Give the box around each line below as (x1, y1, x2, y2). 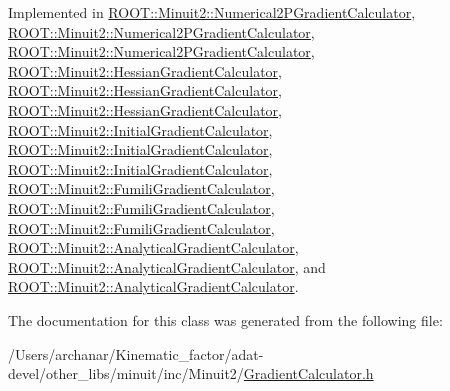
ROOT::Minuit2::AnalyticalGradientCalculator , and (8, 256, 326, 277)
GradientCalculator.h (243, 363, 374, 384)
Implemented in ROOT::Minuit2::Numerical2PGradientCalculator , (8, 2, 416, 22)
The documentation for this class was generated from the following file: (8, 309, 443, 330)
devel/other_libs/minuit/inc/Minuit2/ (8, 363, 244, 384)
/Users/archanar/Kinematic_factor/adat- (8, 343, 264, 364)
